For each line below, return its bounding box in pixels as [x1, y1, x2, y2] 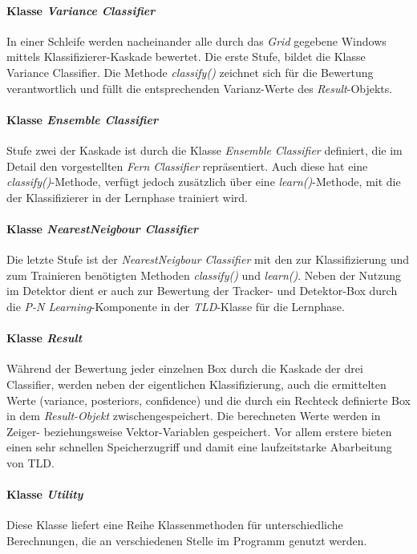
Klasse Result [6, 330, 83, 346]
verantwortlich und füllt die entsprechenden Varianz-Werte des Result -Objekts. [6, 79, 393, 96]
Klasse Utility [6, 486, 83, 503]
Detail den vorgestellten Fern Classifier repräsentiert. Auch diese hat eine [6, 157, 368, 174]
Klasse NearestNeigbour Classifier [6, 220, 199, 237]
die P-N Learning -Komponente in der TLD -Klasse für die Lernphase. [6, 297, 345, 314]
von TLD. [6, 454, 55, 471]
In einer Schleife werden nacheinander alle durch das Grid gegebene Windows [6, 32, 387, 49]
